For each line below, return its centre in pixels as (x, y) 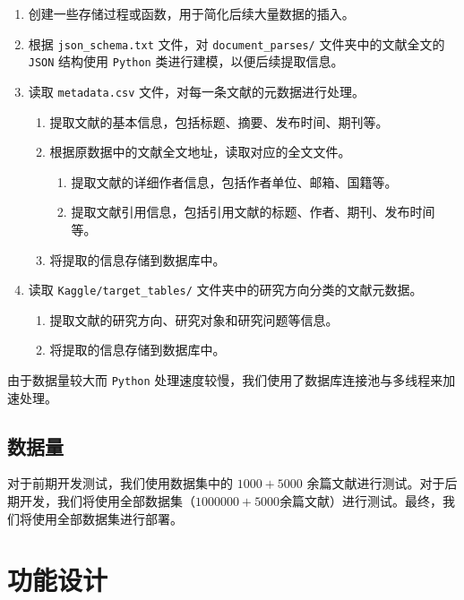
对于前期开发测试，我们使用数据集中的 (120, 483)
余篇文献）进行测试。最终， (361, 501)
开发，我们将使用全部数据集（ (107, 501)
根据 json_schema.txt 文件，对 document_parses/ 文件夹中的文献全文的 (236, 43)
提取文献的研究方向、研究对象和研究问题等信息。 (194, 319)
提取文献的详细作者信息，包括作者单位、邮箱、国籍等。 (234, 181)
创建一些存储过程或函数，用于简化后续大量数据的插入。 (191, 13)
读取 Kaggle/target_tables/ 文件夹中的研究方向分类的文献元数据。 (225, 290)
